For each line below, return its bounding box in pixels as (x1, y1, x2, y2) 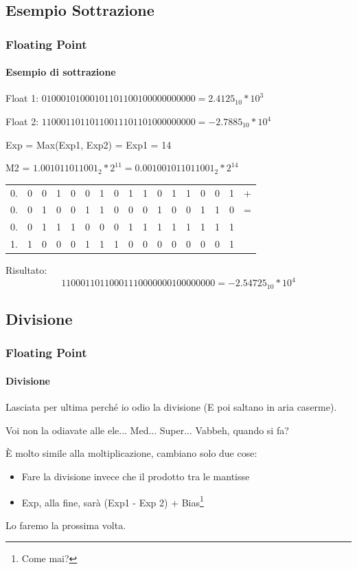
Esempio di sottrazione (5, 65, 116, 79)
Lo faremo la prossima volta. (5, 517, 126, 532)
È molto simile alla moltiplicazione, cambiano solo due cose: (5, 446, 257, 460)
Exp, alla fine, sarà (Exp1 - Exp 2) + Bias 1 (21, 493, 204, 509)
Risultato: (5, 263, 47, 277)
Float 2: (5, 114, 39, 129)
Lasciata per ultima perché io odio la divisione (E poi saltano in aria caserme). (5, 400, 337, 414)
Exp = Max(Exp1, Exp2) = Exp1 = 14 (5, 137, 172, 151)
